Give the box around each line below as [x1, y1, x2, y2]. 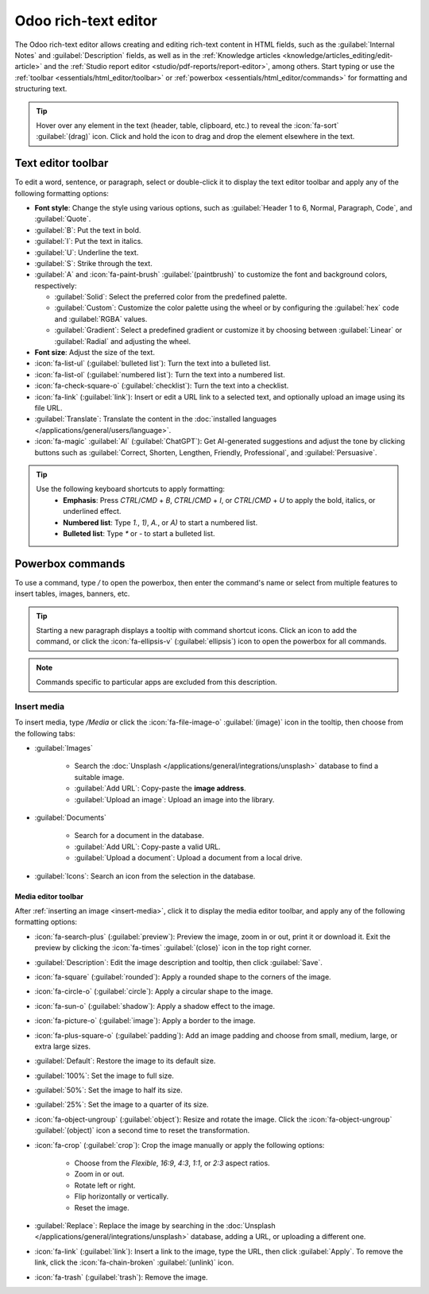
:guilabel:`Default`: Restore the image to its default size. [34, 1056, 216, 1066]
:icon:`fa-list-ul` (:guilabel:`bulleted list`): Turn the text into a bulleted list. [34, 358, 272, 369]
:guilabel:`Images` [34, 744, 93, 753]
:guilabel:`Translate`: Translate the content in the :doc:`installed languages [34, 414, 277, 424]
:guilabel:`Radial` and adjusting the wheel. [54, 336, 191, 346]
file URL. [34, 404, 63, 412]
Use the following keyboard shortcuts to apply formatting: [36, 485, 226, 494]
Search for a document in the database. [74, 831, 204, 840]
